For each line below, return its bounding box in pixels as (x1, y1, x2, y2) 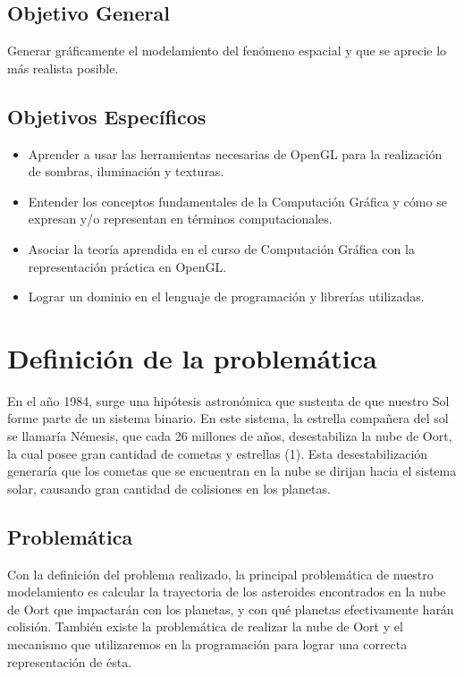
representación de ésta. (7, 652, 132, 671)
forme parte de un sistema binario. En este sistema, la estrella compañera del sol (7, 409, 449, 427)
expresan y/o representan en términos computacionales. (28, 209, 333, 228)
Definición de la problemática (7, 339, 377, 376)
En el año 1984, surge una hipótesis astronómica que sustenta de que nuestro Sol (7, 391, 450, 410)
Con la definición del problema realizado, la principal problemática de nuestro (7, 564, 434, 583)
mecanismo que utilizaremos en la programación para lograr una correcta (7, 635, 408, 654)
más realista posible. (7, 58, 119, 77)
